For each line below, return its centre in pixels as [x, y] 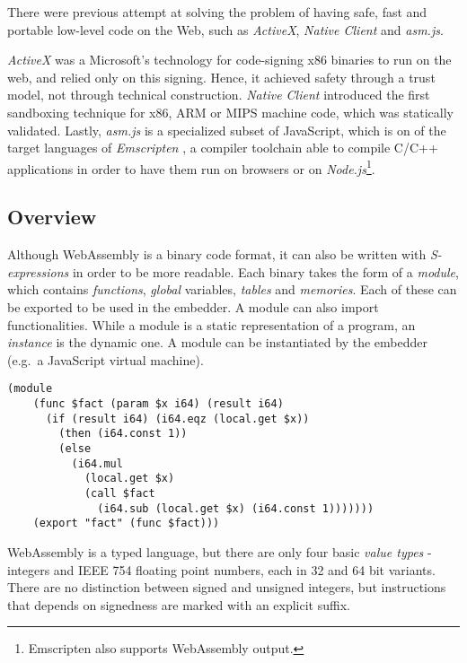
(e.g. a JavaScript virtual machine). [106, 359]
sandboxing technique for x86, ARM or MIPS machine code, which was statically [230, 112]
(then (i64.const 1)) [123, 434]
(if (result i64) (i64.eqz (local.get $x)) [177, 419]
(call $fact [119, 493]
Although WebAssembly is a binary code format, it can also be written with [217, 254]
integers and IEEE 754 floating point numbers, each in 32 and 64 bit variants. [221, 569]
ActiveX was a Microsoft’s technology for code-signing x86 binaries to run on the [229, 60]
